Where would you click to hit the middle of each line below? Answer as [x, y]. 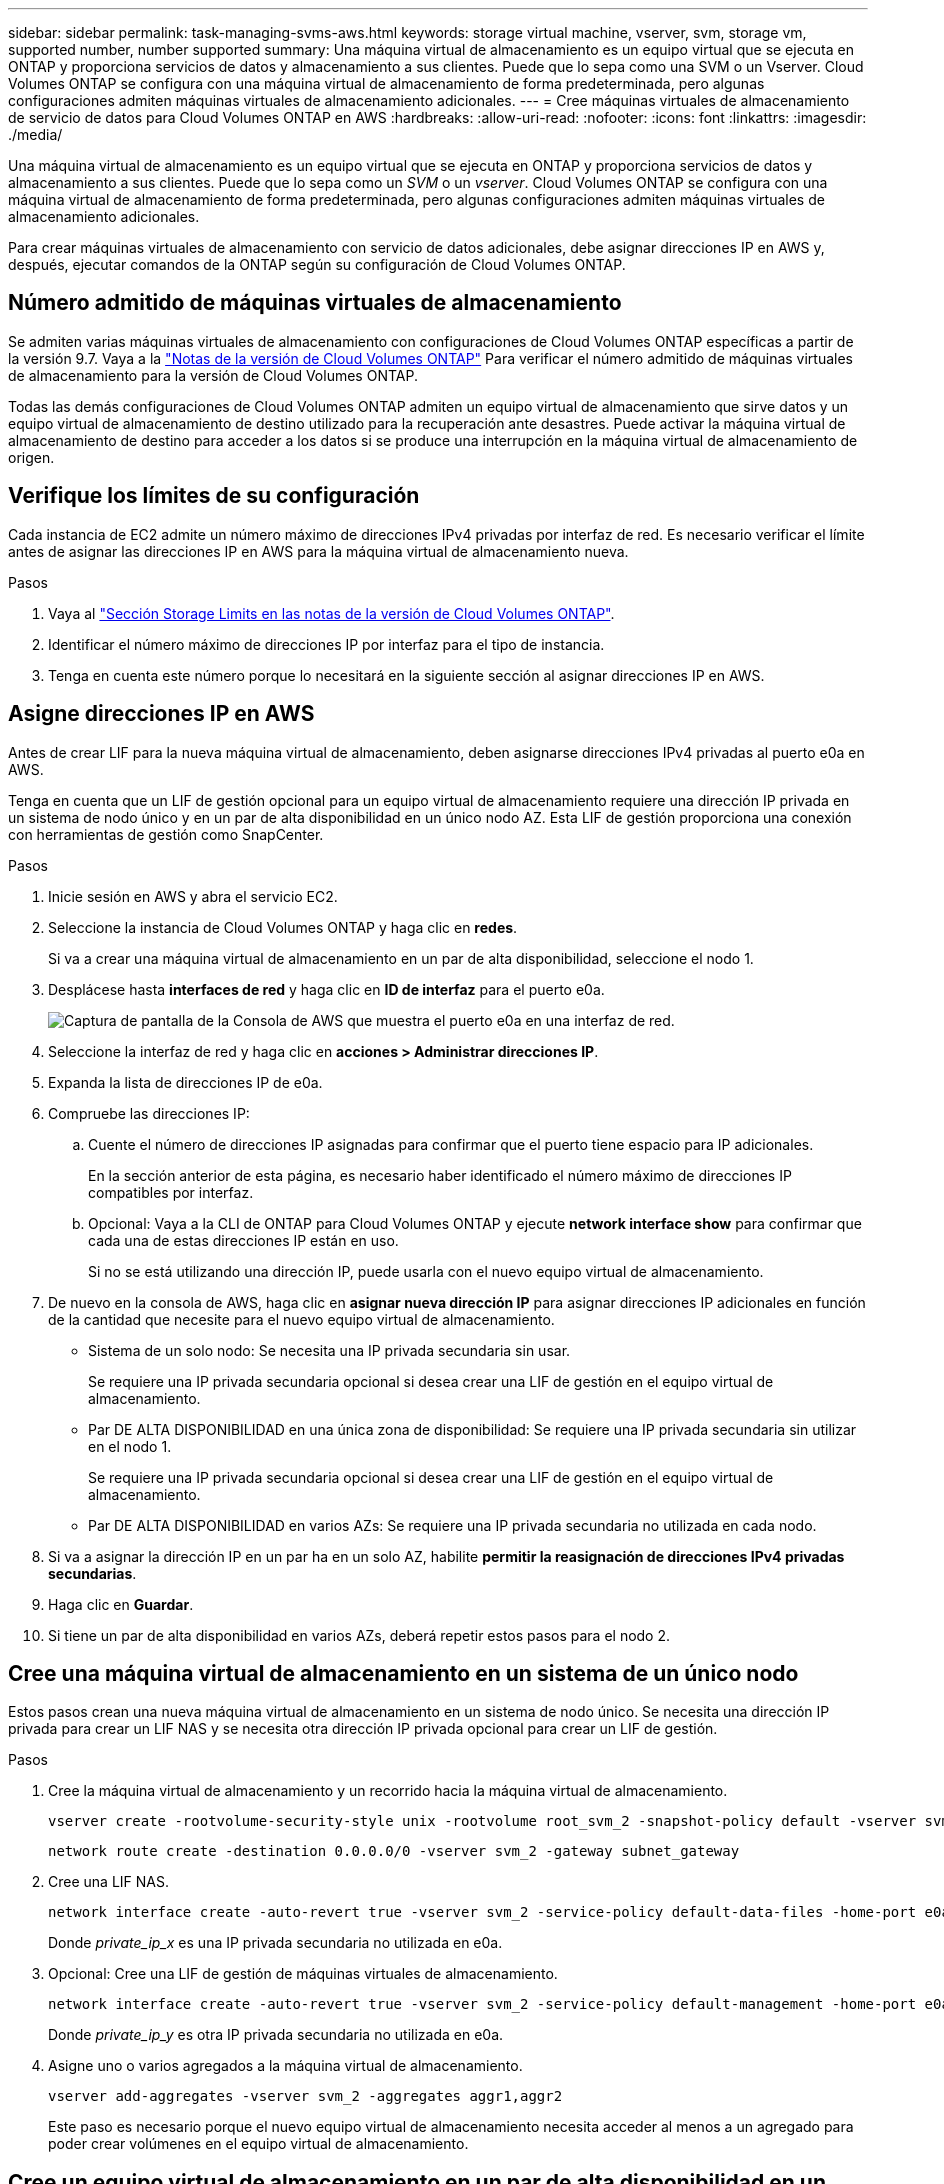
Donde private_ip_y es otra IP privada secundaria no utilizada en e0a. [276, 2035]
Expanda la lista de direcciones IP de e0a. [185, 1082]
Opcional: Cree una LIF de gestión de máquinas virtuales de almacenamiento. [303, 1974]
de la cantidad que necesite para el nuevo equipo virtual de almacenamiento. [301, 1319]
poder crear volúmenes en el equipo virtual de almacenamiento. [258, 2144]
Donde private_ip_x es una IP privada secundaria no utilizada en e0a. [275, 1943]
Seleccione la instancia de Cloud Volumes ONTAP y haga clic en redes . [283, 927]
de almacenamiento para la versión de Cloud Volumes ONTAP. [213, 375]
